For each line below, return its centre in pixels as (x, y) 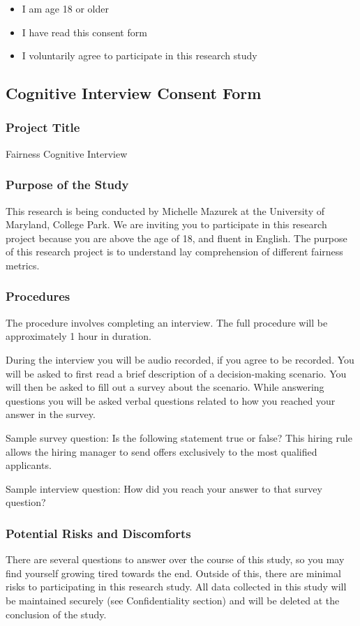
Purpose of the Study (67, 185)
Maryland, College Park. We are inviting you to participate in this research (166, 224)
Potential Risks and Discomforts (98, 533)
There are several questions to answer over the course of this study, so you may (175, 559)
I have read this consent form (84, 32)
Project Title (43, 127)
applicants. (29, 465)
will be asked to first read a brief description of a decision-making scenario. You (176, 373)
